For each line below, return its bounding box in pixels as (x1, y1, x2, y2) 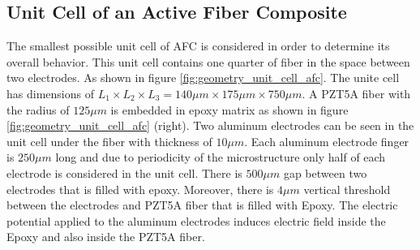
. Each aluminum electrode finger (244, 132, 409, 149)
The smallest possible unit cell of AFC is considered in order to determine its (6, 37, 390, 54)
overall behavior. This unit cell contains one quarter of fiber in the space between (6, 53, 410, 70)
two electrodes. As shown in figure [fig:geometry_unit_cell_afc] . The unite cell (6, 69, 400, 86)
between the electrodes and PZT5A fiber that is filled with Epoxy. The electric (6, 196, 398, 213)
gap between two (283, 164, 367, 181)
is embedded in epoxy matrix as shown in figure (110, 101, 349, 118)
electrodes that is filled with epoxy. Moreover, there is (6, 180, 274, 197)
